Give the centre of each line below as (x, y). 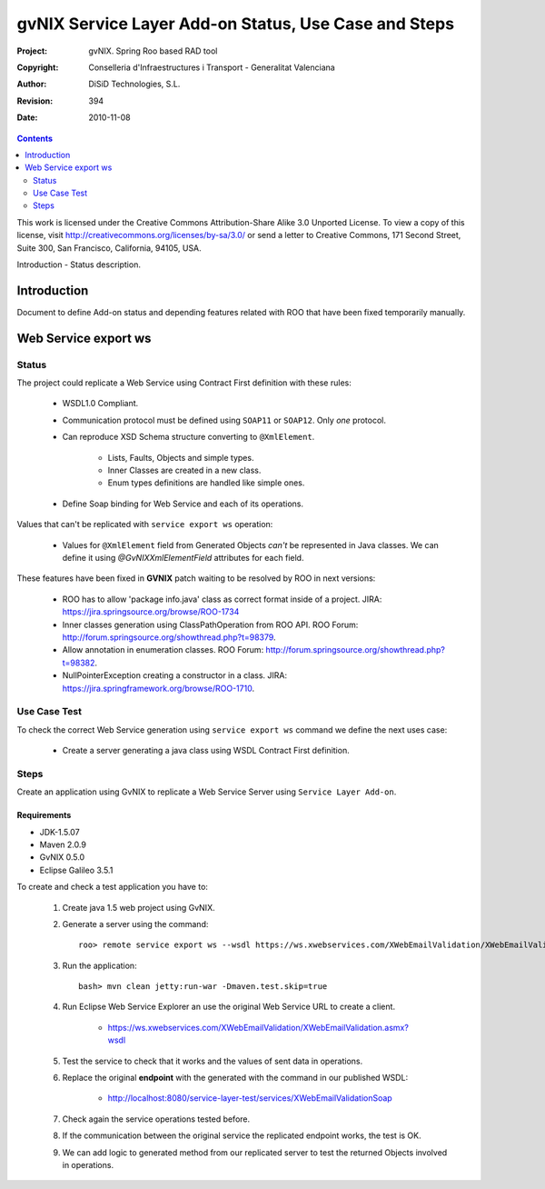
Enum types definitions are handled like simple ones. (206, 483)
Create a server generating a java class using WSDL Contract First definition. (206, 751)
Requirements (44, 815)
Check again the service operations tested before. (156, 1119)
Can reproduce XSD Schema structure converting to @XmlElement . (188, 437)
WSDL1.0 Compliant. (100, 404)
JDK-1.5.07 (60, 832)
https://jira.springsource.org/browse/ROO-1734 (151, 612)
